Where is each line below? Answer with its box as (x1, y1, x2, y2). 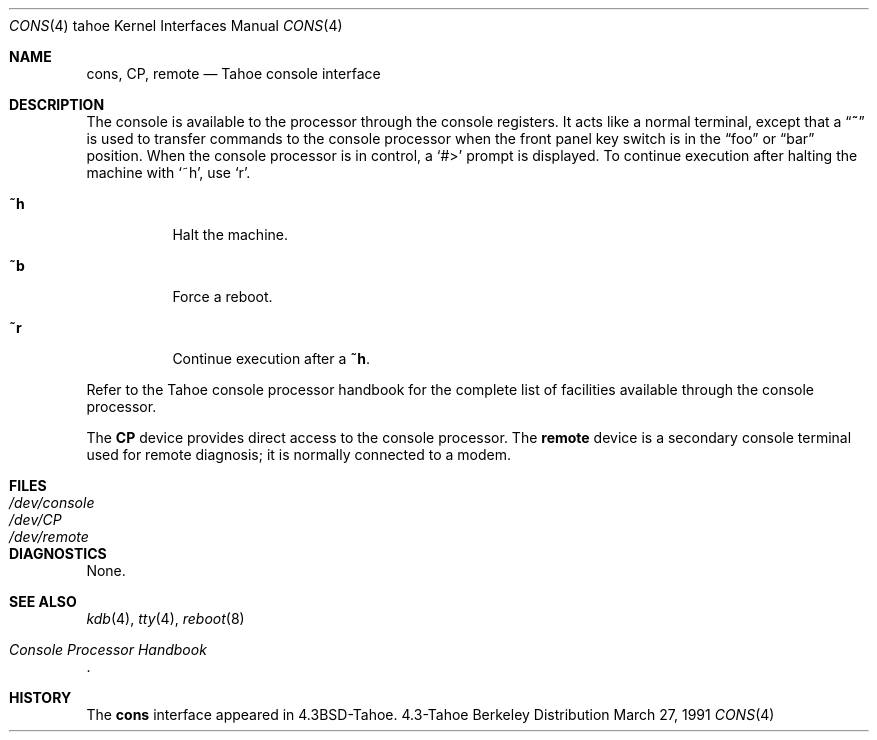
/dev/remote (9, 528, 89, 545)
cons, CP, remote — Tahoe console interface (86, 65, 381, 82)
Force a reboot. (172, 288, 273, 305)
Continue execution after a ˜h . (172, 350, 371, 367)
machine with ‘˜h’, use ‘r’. (86, 164, 251, 181)
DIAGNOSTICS (9, 545, 107, 562)
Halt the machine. (172, 226, 288, 243)
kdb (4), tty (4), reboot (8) (86, 610, 245, 627)
